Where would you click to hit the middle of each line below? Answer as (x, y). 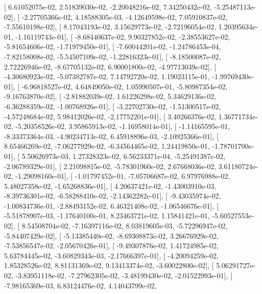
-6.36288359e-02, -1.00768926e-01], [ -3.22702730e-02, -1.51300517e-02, (113, 106)
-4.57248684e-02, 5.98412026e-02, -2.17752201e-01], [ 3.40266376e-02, (110, 116)
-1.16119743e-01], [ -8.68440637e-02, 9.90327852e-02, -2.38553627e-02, (123, 36)
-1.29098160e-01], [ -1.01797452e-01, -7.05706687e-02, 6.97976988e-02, (123, 176)
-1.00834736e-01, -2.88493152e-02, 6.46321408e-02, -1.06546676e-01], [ (111, 205)
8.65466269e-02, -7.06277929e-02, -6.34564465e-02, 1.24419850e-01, (107, 146)
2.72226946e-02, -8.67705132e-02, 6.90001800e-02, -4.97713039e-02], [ (110, 66)
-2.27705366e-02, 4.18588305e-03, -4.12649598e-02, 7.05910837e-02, (124, 17)
